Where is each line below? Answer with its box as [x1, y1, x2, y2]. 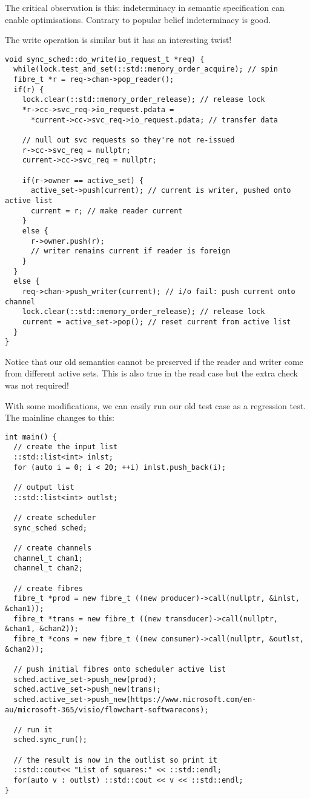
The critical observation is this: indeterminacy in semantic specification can [5, 1, 285, 13]
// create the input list [13, 443, 118, 452]
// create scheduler [13, 513, 96, 523]
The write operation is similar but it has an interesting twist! [5, 33, 232, 46]
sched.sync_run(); [13, 735, 88, 744]
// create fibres [13, 584, 83, 593]
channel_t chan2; [13, 564, 83, 573]
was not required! [5, 379, 69, 391]
